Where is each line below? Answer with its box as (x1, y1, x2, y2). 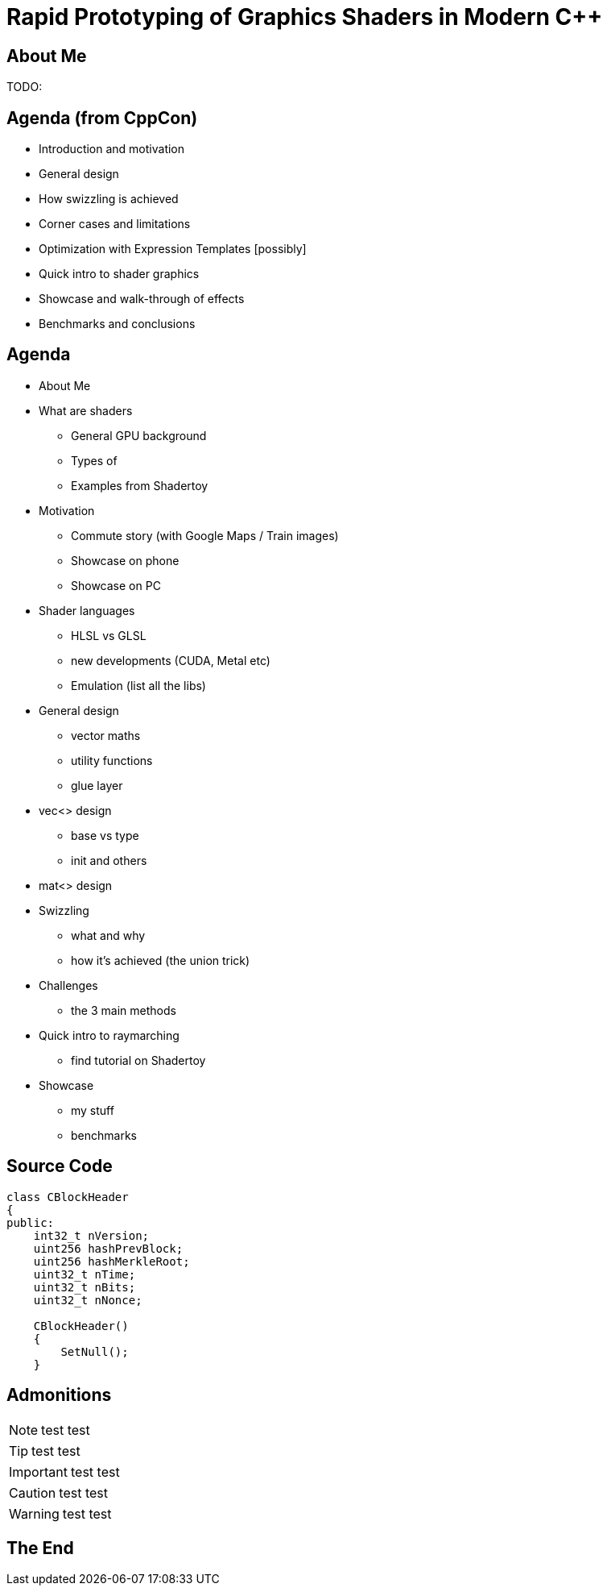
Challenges (39, 978, 98, 992)
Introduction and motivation (39, 142, 185, 156)
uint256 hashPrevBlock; (33, 1241, 184, 1255)
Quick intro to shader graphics (39, 267, 200, 281)
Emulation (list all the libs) (71, 678, 206, 692)
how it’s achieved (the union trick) (71, 953, 250, 967)
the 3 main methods (71, 1003, 176, 1017)
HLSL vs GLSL (71, 628, 147, 642)
